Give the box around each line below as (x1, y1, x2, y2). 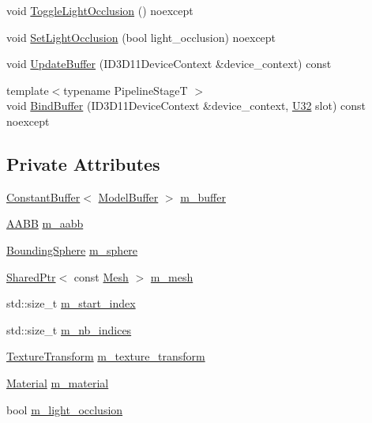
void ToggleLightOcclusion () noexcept (6, 2, 194, 18)
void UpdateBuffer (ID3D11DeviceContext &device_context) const (6, 55, 332, 72)
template (6, 81, 49, 98)
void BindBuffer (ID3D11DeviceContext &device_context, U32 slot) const (6, 97, 366, 114)
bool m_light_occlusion (6, 401, 123, 417)
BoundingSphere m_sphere (6, 241, 138, 258)
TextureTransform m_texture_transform (6, 348, 205, 364)
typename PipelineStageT (63, 81, 188, 98)
